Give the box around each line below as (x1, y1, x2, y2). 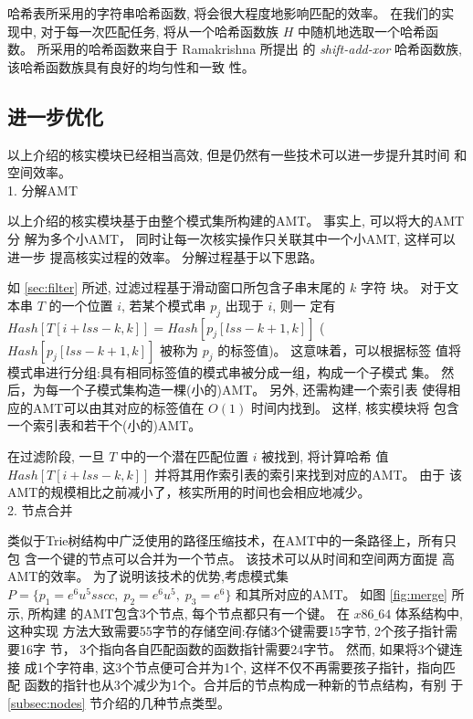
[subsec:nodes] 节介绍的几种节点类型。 (7, 693, 231, 712)
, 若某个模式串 (121, 295, 206, 314)
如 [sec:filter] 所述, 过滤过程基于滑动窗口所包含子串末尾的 (7, 278, 346, 297)
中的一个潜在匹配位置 (121, 446, 249, 465)
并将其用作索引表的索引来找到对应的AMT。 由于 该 (154, 464, 462, 483)
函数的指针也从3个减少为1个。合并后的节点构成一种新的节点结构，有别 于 (24, 675, 464, 694)
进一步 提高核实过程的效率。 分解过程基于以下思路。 (7, 247, 323, 266)
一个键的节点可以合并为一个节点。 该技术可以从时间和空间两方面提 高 (37, 548, 455, 567)
